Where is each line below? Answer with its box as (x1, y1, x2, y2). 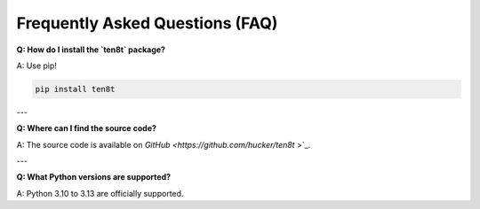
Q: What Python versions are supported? (16, 172, 172, 182)
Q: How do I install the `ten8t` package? (16, 44, 166, 55)
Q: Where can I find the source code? (16, 123, 157, 134)
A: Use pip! (16, 60, 58, 71)
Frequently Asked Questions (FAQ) (16, 13, 278, 33)
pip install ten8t (35, 84, 116, 94)
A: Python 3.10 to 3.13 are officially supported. (16, 188, 184, 198)
